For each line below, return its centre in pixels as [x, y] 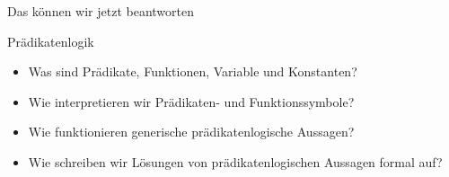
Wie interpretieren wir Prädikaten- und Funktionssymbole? [191, 101]
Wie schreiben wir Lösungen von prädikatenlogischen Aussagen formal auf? [235, 161]
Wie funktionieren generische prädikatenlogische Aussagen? [191, 132]
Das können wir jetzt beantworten [101, 11]
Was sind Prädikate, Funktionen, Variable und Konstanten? [193, 71]
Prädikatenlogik [51, 41]
